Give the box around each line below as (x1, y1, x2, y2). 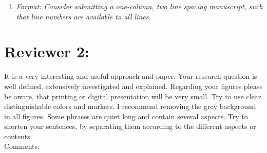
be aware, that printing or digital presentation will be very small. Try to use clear (4, 91, 261, 101)
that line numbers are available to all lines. (16, 11, 151, 21)
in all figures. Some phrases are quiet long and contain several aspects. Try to (4, 111, 248, 121)
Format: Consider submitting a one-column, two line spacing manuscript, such (16, 1, 263, 11)
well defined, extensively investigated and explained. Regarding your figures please (4, 80, 263, 91)
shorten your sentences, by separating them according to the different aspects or (4, 121, 256, 132)
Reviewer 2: (4, 41, 89, 62)
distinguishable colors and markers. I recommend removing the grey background (4, 101, 256, 112)
